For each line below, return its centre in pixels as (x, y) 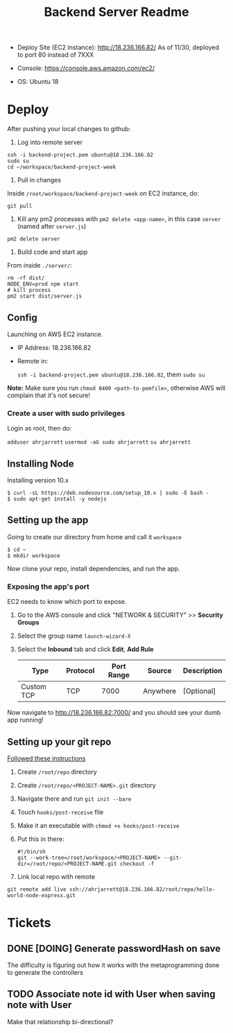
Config (22, 317)
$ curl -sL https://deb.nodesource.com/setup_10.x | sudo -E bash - (108, 493)
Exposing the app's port (49, 587)
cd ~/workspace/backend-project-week (62, 167)
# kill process (29, 290)
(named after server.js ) (52, 227)
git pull (20, 206)
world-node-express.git (42, 895)
